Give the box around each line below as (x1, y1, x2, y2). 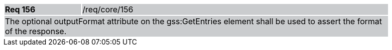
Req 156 (5, 4, 35, 14)
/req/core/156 (82, 4, 133, 14)
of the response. (5, 26, 67, 36)
